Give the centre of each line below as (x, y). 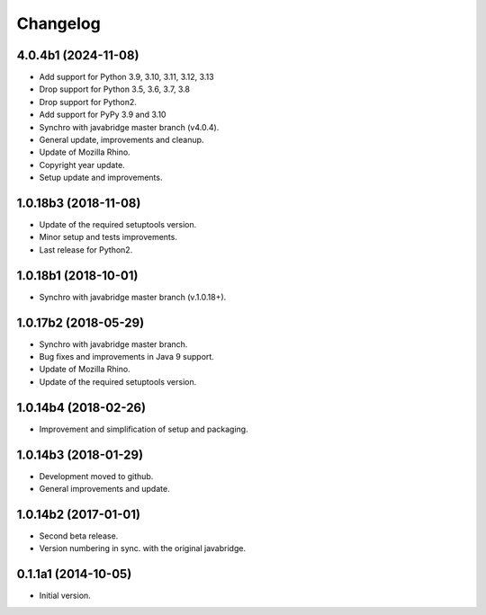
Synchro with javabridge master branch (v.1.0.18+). (133, 297)
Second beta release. (79, 536)
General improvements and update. (104, 489)
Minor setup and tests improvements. (108, 237)
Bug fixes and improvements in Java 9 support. (127, 357)
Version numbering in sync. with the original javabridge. (143, 548)
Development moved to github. (96, 476)
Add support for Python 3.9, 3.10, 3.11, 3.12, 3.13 (127, 77)
